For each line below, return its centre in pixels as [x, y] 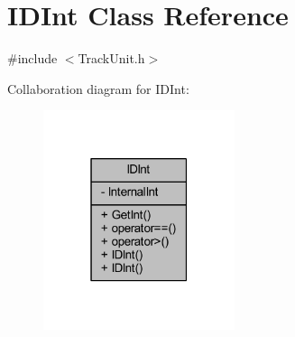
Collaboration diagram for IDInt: [98, 88]
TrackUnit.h [111, 58]
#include [32, 58]
